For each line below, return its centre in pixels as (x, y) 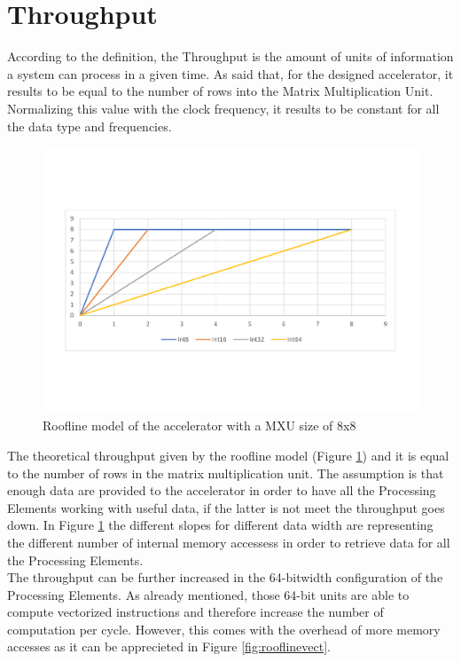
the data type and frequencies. (90, 126)
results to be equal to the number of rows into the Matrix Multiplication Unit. (220, 91)
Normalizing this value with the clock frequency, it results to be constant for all (223, 108)
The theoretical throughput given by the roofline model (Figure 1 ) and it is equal (228, 455)
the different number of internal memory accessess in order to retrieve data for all (229, 542)
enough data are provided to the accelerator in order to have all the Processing (222, 490)
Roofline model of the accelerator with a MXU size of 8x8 (199, 426)
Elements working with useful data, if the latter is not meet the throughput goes (226, 507)
